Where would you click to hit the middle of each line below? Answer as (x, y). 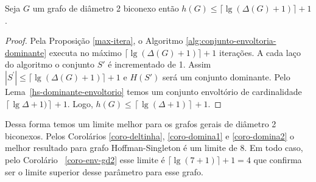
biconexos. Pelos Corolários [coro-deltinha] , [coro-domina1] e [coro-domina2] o (150, 135)
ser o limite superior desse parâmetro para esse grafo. (104, 171)
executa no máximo (85, 52)
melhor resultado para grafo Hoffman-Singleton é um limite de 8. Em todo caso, (154, 148)
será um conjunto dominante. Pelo (226, 76)
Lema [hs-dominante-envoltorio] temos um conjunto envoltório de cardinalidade (153, 91)
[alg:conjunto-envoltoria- (231, 40)
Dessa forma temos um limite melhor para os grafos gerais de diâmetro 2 (141, 124)
